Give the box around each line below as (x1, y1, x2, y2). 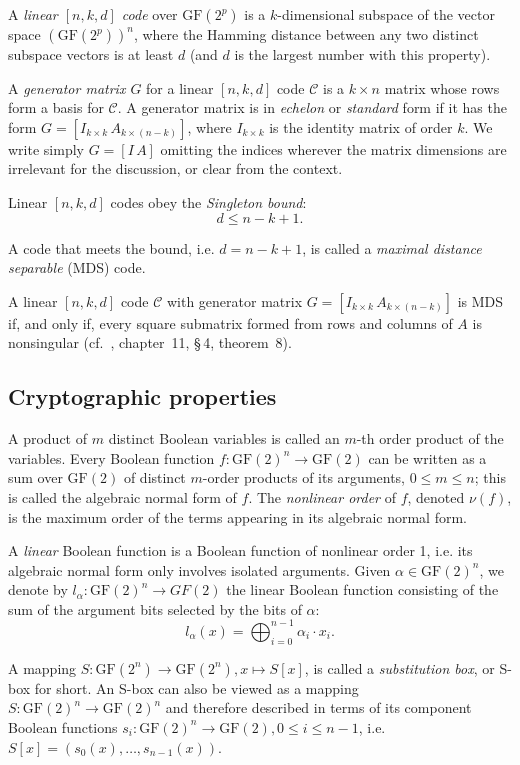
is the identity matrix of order (269, 116, 453, 137)
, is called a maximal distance (302, 237, 482, 258)
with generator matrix (166, 290, 303, 311)
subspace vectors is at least (8, 44, 174, 64)
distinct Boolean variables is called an (108, 428, 340, 449)
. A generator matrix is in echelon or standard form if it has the (117, 97, 507, 118)
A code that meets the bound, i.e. (8, 237, 215, 258)
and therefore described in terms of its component (165, 697, 472, 718)
